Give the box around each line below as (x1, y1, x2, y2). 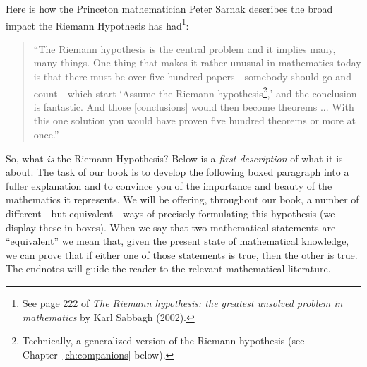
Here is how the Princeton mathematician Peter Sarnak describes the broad (6, 1, 333, 16)
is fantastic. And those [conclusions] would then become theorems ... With (33, 99, 354, 114)
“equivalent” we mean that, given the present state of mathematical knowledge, (6, 234, 349, 248)
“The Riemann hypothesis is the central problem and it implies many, (33, 41, 336, 56)
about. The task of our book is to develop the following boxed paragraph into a (6, 164, 349, 179)
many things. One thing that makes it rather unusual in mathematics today (33, 55, 361, 70)
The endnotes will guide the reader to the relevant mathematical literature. (6, 261, 331, 276)
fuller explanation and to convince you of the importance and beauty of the (6, 178, 332, 193)
